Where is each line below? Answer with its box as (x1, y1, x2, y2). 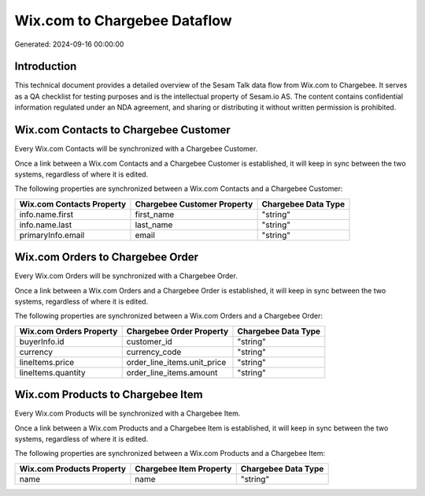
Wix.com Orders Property (19, 326, 118, 337)
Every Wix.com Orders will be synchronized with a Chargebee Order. (14, 271, 238, 281)
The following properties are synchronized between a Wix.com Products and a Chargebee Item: (14, 449, 326, 458)
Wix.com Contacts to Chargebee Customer (14, 123, 231, 137)
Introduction (14, 60, 77, 73)
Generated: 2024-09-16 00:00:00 (14, 39, 124, 49)
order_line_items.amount (126, 367, 218, 378)
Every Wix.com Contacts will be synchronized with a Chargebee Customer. (14, 144, 258, 154)
